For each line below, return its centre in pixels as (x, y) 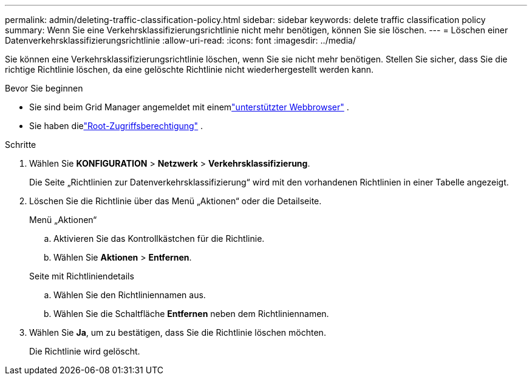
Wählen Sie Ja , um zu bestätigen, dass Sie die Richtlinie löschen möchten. (178, 332)
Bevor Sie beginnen (44, 88)
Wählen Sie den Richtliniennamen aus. (130, 295)
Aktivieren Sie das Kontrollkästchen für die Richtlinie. (159, 238)
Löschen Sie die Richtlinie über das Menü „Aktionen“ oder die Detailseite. (176, 201)
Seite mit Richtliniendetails (82, 276)
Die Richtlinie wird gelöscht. (85, 351)
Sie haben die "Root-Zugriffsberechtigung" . (116, 126)
